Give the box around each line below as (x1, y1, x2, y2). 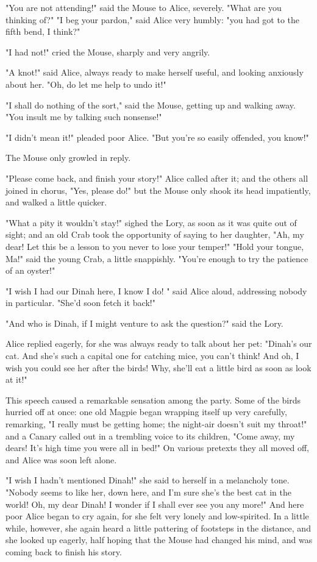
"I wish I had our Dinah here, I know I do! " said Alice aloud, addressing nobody (5, 284, 307, 297)
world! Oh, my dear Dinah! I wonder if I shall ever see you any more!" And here (5, 497, 304, 510)
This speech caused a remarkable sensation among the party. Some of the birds (5, 393, 301, 406)
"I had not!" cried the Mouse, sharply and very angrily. (5, 45, 210, 58)
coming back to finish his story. (5, 545, 122, 558)
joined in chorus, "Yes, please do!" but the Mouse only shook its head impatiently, (5, 183, 311, 196)
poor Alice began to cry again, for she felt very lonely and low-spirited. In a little (5, 510, 309, 522)
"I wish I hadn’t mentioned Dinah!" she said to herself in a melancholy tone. (5, 474, 290, 486)
